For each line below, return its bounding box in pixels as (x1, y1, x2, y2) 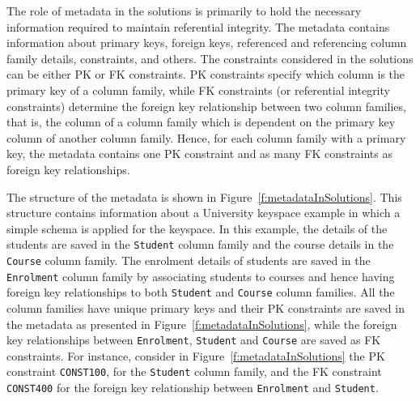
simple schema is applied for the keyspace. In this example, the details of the (6, 220, 388, 237)
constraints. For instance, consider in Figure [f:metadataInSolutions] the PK (6, 347, 385, 364)
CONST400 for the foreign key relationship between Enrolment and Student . (6, 379, 379, 396)
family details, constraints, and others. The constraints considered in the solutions (6, 49, 414, 66)
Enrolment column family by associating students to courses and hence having (6, 267, 395, 284)
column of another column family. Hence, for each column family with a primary (6, 129, 406, 146)
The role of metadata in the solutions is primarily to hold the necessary (6, 2, 362, 19)
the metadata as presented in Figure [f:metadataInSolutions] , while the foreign (6, 315, 397, 332)
